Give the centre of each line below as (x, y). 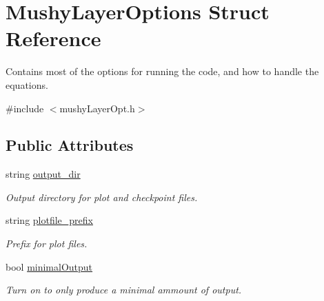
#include (25, 108)
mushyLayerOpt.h (97, 108)
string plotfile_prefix (49, 220)
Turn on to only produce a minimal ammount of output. (124, 290)
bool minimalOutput (49, 266)
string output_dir (43, 174)
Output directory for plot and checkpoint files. (102, 197)
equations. (27, 84)
